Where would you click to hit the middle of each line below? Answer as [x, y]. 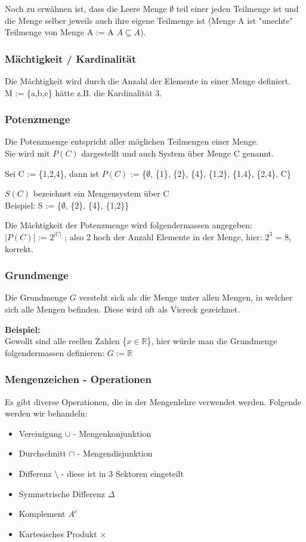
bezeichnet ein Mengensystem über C [101, 193]
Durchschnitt [43, 453]
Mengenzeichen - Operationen [78, 379]
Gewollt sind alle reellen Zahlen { [66, 341]
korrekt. [19, 248]
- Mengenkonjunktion [112, 433]
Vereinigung [41, 433]
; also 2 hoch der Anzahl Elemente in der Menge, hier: [163, 236]
